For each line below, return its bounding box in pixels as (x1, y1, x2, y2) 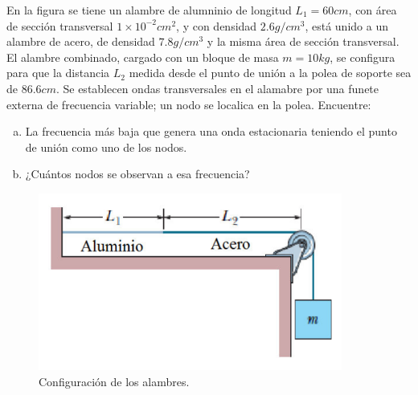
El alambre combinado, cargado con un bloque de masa (6, 48, 279, 65)
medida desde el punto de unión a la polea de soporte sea (129, 64, 412, 81)
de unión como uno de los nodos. (25, 138, 187, 155)
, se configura (330, 48, 395, 65)
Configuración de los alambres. (39, 373, 190, 389)
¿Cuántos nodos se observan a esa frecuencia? (25, 165, 250, 182)
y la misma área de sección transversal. (207, 33, 400, 50)
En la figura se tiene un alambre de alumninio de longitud (6, 2, 292, 18)
